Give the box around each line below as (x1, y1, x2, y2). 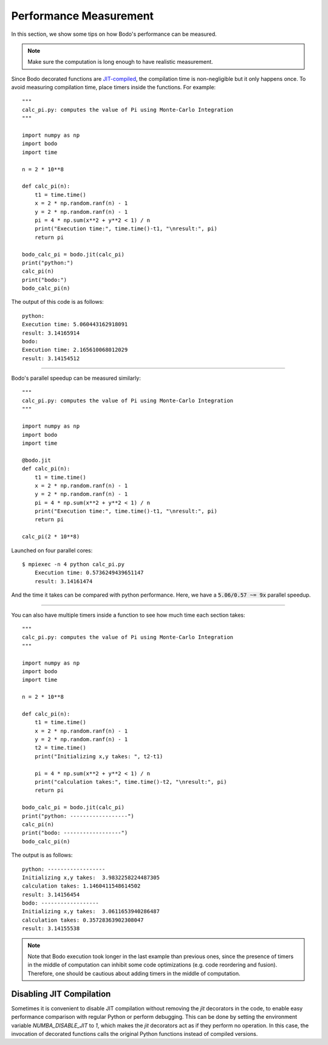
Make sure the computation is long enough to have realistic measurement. (27, 58, 213, 66)
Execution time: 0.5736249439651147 (34, 569, 144, 577)
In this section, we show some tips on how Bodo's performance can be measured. (11, 30, 217, 38)
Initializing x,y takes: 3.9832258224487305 (22, 874, 160, 881)
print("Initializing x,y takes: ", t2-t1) (34, 753, 163, 759)
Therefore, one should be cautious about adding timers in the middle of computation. (27, 970, 241, 977)
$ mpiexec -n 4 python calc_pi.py (22, 561, 125, 568)
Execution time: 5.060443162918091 (22, 321, 128, 328)
